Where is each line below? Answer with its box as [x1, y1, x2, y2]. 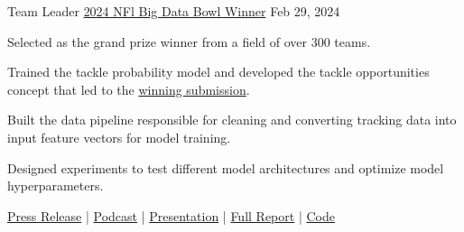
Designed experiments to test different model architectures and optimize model [7, 158, 444, 177]
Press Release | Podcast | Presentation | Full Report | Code [7, 206, 335, 225]
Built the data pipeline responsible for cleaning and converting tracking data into [7, 110, 457, 129]
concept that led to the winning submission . [7, 79, 250, 98]
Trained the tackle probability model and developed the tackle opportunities [7, 62, 430, 81]
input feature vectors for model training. [7, 127, 231, 146]
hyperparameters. [7, 176, 104, 195]
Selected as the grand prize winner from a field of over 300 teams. [7, 32, 371, 51]
